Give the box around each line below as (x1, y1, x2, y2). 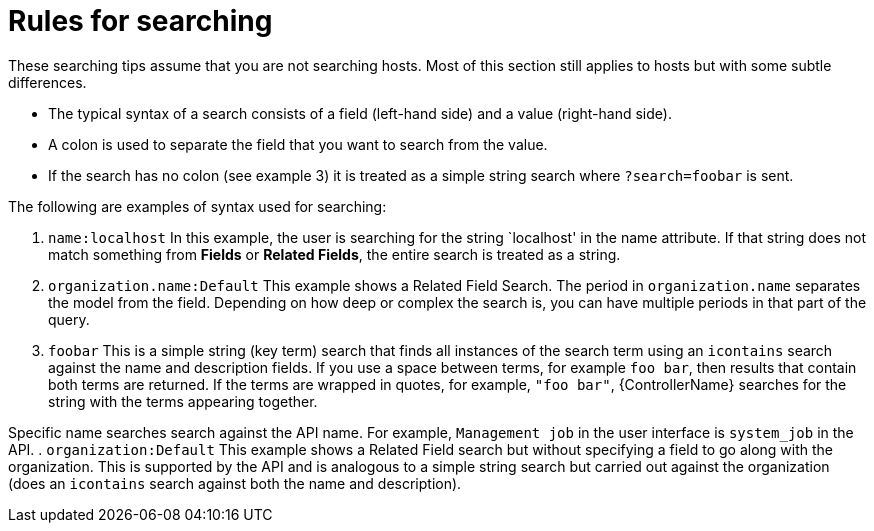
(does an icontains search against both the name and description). (8, 474, 462, 492)
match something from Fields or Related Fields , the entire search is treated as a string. (48, 245, 621, 263)
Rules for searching (8, 4, 273, 38)
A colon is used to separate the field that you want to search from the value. (48, 135, 548, 153)
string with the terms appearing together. (48, 392, 318, 410)
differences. (8, 73, 87, 91)
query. (48, 310, 90, 328)
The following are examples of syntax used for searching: (8, 197, 387, 215)
